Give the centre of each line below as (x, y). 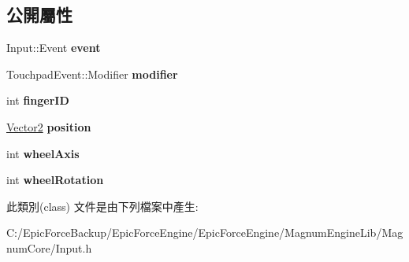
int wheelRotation (55, 180)
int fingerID (38, 100)
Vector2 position (49, 126)
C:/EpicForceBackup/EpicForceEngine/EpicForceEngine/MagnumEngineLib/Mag (205, 232)
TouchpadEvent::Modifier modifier (92, 74)
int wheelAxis (43, 153)
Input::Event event (54, 48)
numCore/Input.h (49, 247)
